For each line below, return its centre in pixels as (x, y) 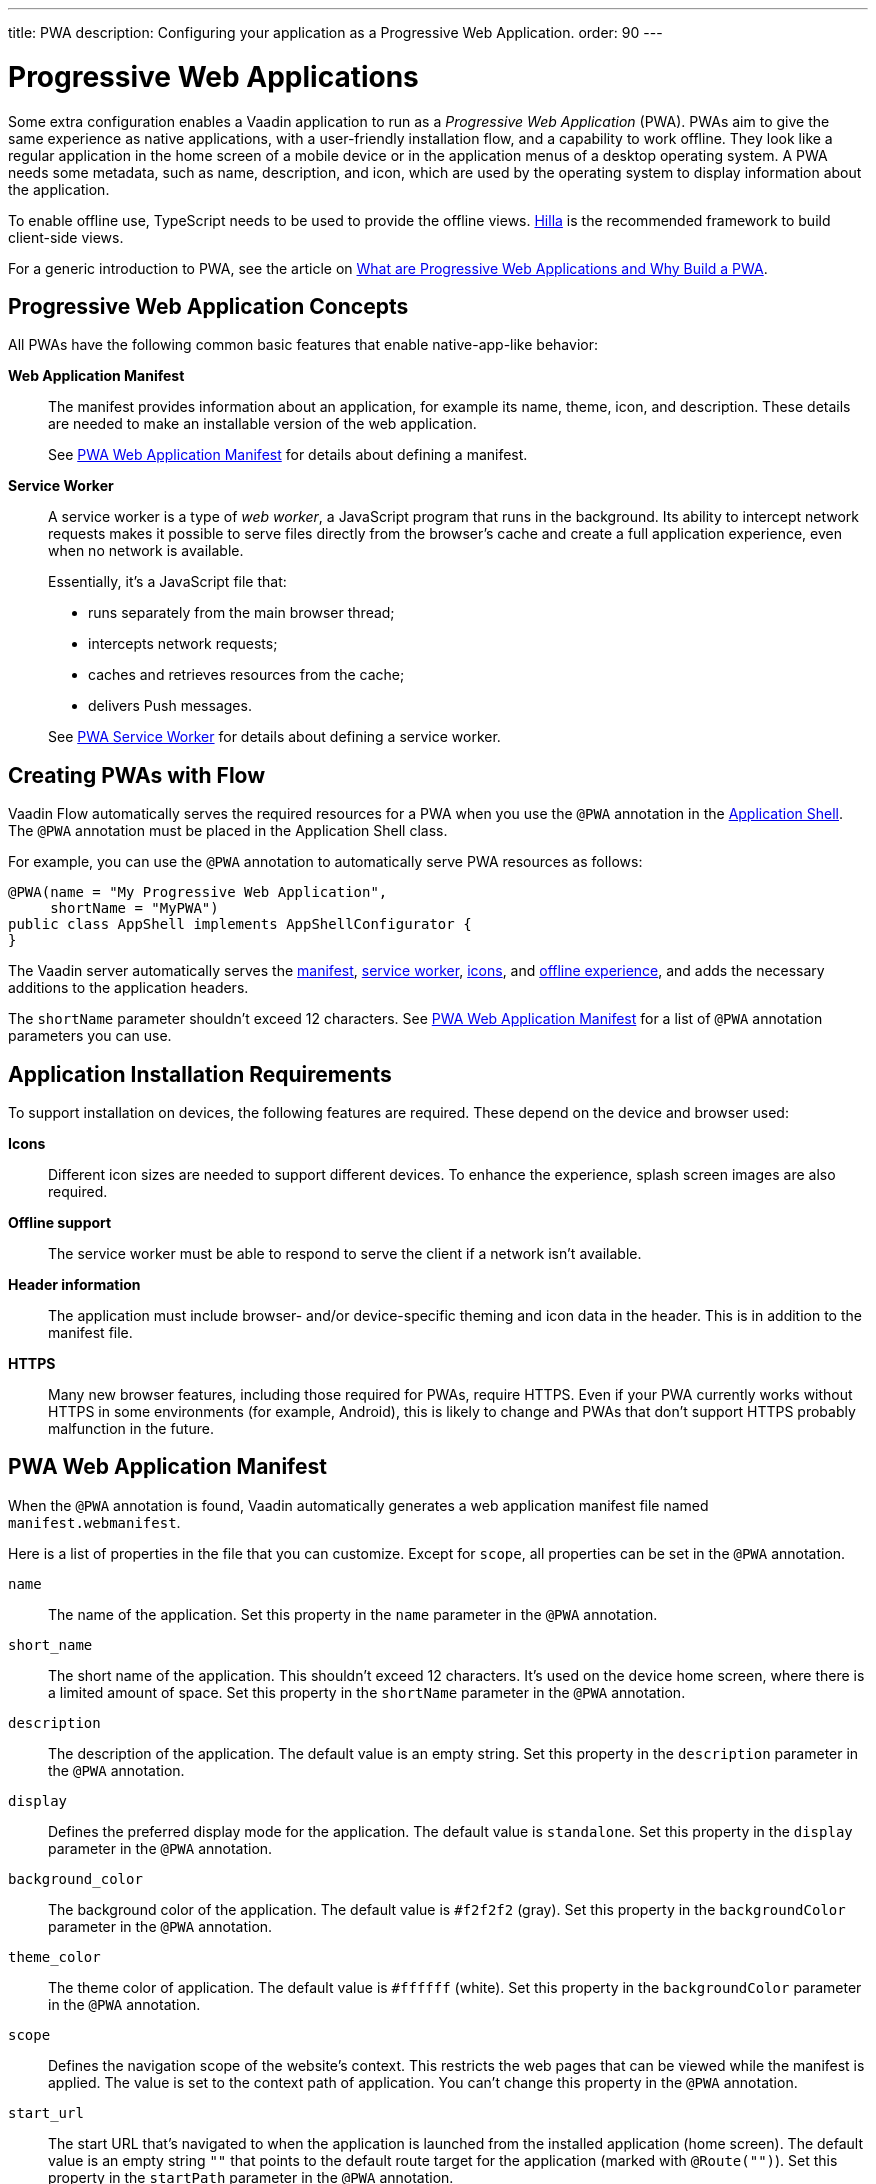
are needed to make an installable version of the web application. (262, 424)
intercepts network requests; (183, 644)
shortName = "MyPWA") (134, 908)
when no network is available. (146, 551)
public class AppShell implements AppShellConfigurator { (240, 924)
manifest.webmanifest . (94, 1522)
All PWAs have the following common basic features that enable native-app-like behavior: (303, 345)
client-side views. (66, 237)
